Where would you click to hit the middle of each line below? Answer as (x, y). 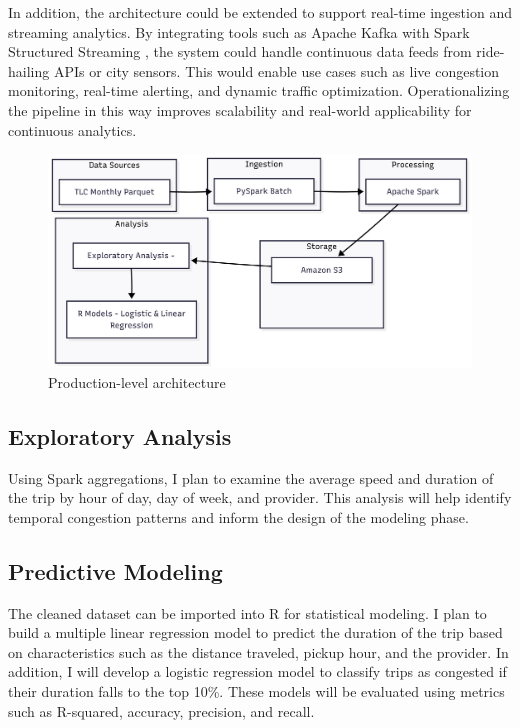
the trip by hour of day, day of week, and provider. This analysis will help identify (260, 497)
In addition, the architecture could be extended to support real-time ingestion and (260, 12)
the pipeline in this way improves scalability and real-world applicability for (240, 109)
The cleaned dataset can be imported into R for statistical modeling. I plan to (247, 612)
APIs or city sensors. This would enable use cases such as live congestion (276, 70)
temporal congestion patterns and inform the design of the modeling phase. (238, 516)
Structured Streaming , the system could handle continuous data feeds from (240, 51)
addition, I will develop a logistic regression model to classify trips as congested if (257, 671)
